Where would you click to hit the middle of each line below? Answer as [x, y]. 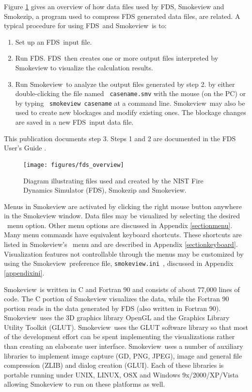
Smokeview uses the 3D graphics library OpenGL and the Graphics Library [117, 318]
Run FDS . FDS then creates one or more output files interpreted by [117, 58]
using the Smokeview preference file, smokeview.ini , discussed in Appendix [119, 263]
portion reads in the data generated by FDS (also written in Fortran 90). [112, 308]
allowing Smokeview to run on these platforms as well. [85, 384]
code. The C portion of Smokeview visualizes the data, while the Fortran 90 [117, 299]
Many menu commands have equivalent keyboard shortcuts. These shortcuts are [123, 235]
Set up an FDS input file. [54, 41]
